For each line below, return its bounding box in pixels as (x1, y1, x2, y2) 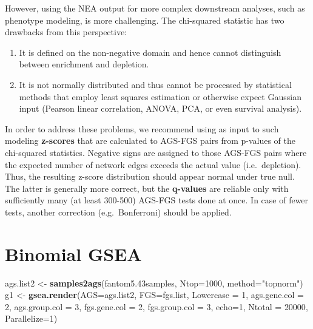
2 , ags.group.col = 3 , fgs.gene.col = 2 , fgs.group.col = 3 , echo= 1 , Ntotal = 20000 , (5, 300, 308, 313)
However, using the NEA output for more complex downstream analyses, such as (5, 2, 305, 14)
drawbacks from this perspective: (5, 25, 127, 38)
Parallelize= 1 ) (5, 312, 58, 325)
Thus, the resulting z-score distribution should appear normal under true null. (5, 170, 295, 183)
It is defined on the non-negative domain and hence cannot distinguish (19, 46, 281, 58)
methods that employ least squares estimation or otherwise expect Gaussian (19, 90, 301, 103)
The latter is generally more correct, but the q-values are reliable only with (5, 181, 289, 194)
